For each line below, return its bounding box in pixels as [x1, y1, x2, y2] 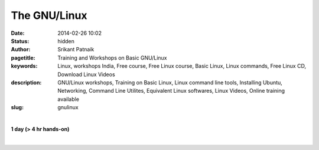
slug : [11, 104, 24, 111]
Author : [11, 46, 31, 53]
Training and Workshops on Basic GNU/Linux [57, 54, 167, 61]
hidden [57, 37, 75, 44]
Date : [11, 30, 25, 37]
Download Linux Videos [57, 71, 115, 78]
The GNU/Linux [11, 9, 88, 22]
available [57, 95, 80, 103]
